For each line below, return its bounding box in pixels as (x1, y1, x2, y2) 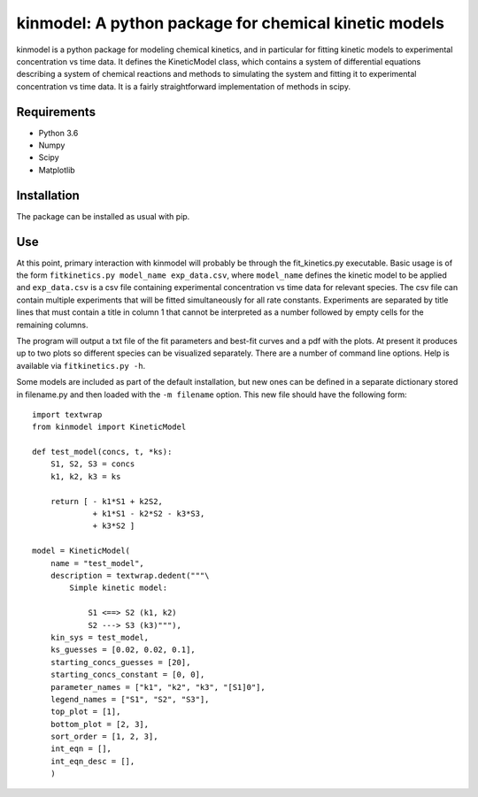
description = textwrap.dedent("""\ (50, 571, 210, 580)
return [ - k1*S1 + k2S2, (50, 496, 164, 506)
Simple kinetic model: (69, 583, 168, 593)
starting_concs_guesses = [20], (50, 657, 191, 667)
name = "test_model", (50, 558, 145, 568)
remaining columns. (16, 319, 89, 330)
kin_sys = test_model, (50, 632, 150, 642)
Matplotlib (38, 165, 75, 175)
